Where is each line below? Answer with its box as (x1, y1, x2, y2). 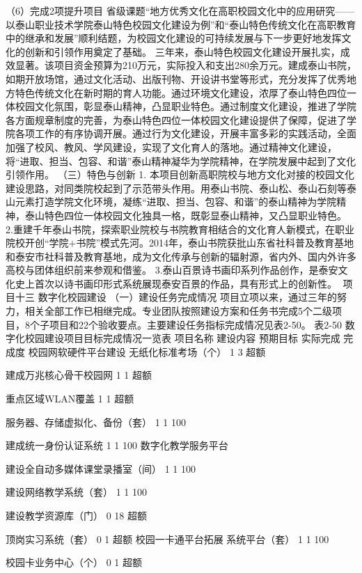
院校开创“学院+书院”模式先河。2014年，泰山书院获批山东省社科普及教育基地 (6, 235, 354, 250)
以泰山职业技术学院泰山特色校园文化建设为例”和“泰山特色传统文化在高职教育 (6, 17, 356, 31)
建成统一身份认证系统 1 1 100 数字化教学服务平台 (6, 438, 228, 453)
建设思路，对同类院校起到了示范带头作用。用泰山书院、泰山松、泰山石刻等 (6, 180, 347, 195)
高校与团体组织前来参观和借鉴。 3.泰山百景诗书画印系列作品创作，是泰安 (6, 262, 338, 277)
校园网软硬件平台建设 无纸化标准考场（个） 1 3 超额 (28, 344, 266, 359)
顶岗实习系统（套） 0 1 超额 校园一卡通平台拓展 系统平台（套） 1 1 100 (6, 531, 329, 546)
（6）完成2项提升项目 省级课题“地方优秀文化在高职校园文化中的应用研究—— (6, 3, 355, 17)
